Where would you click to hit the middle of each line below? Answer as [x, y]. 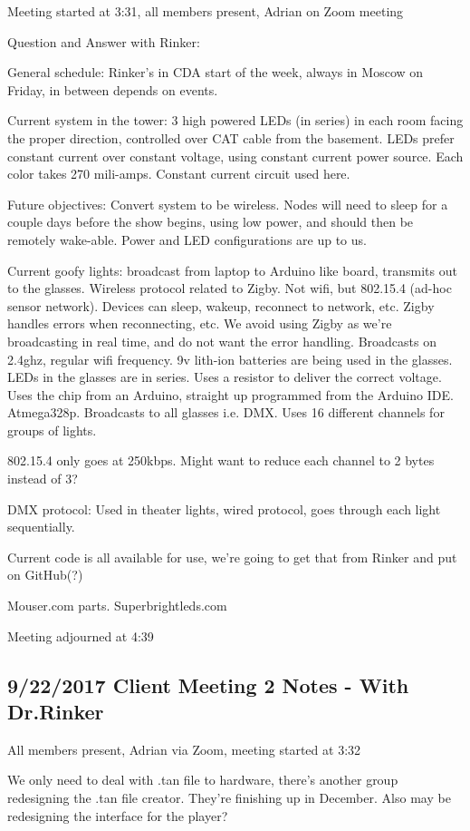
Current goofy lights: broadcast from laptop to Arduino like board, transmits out [232, 270]
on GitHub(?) [45, 575]
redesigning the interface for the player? [118, 815]
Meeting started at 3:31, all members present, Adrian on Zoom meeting [206, 11]
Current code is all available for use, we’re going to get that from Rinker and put [232, 557]
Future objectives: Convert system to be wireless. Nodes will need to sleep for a [228, 204]
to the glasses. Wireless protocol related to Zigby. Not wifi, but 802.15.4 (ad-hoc [230, 288]
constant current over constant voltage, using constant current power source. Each [235, 156]
